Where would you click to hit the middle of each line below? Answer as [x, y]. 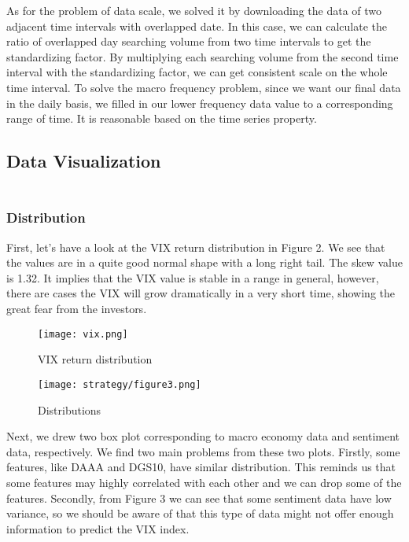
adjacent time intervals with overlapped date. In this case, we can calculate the [197, 26]
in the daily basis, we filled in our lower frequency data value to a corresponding [200, 103]
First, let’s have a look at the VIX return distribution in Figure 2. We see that [196, 247]
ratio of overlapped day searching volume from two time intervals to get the [189, 41]
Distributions [70, 409]
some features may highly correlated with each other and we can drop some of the [204, 482]
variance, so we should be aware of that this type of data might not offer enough [200, 513]
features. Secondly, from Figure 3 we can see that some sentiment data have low [199, 498]
